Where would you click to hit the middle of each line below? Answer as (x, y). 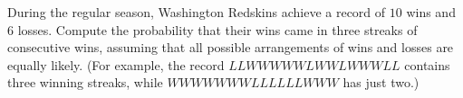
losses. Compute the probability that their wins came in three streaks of (217, 29)
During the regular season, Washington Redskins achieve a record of (197, 12)
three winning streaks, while (85, 82)
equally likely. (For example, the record (116, 64)
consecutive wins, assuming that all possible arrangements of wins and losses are (231, 47)
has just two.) (381, 82)
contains (427, 64)
